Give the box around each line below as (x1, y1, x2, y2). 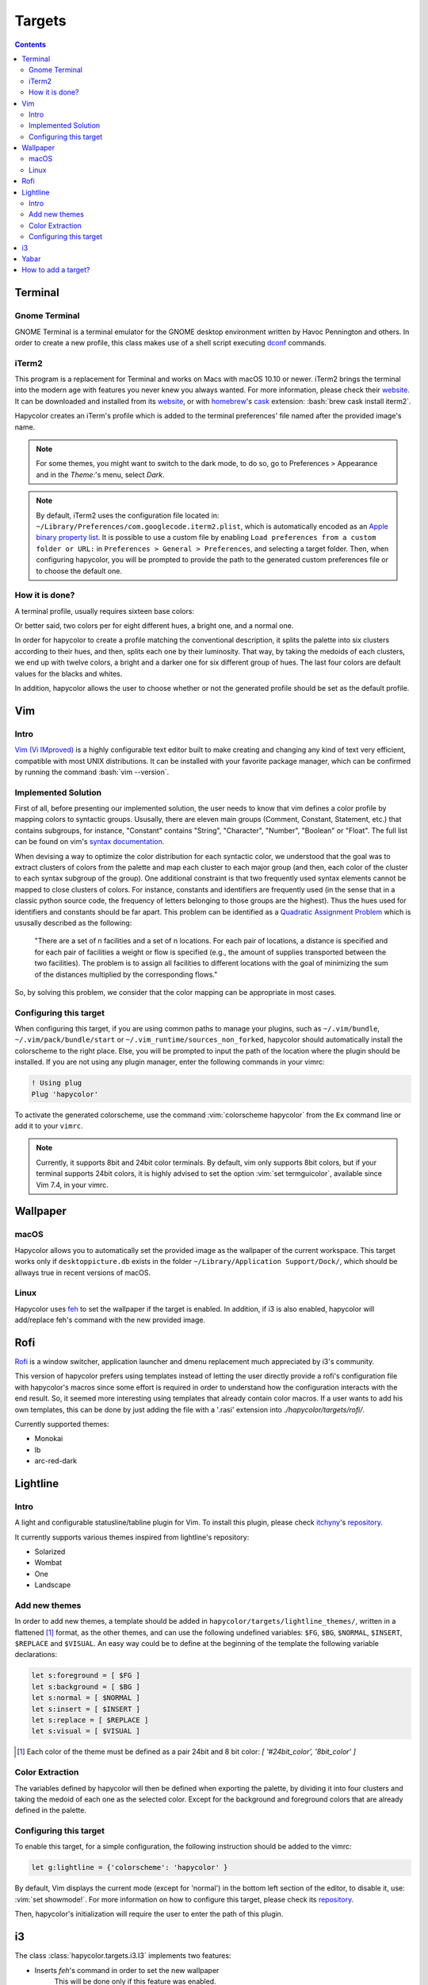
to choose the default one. (36, 566, 123, 576)
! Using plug (31, 1078, 82, 1088)
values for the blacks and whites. (14, 669, 123, 678)
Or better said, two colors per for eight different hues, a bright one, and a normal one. (14, 621, 294, 630)
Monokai (34, 1434, 63, 1443)
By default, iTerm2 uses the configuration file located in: (36, 511, 220, 520)
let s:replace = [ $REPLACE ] (31, 1716, 149, 1725)
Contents (14, 40, 47, 49)
